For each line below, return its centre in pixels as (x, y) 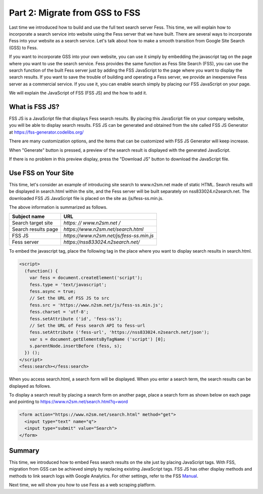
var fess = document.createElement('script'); (86, 278)
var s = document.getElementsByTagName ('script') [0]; (98, 339)
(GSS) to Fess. (24, 48)
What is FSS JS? (34, 107)
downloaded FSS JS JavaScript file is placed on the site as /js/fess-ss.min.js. (86, 198)
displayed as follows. (30, 386)
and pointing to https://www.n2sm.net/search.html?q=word (68, 402)
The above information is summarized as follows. (58, 207)
